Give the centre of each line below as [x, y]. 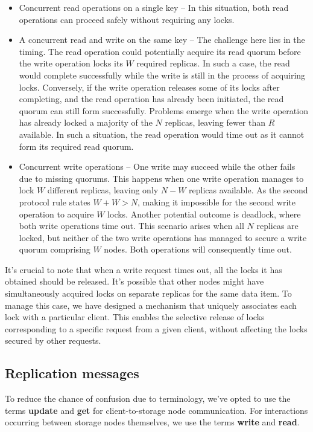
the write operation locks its [71, 63]
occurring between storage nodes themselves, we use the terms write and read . [152, 422]
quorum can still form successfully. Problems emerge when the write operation [163, 110]
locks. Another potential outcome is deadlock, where [204, 214]
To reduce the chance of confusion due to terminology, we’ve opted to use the [148, 398]
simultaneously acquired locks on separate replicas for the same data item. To [148, 293]
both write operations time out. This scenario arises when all [131, 226]
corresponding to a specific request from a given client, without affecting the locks [156, 328]
